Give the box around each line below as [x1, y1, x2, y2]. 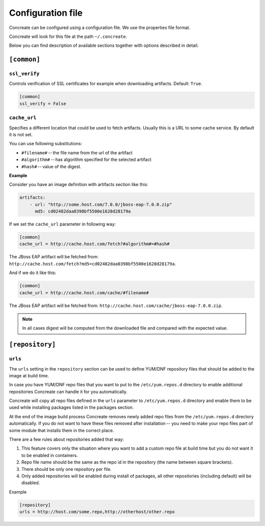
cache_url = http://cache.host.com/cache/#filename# [19, 290, 149, 295]
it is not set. [9, 131, 33, 137]
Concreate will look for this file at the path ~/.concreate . [9, 33, 127, 39]
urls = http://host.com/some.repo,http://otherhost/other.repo [19, 509, 175, 515]
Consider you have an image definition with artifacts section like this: [9, 182, 148, 187]
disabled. [21, 480, 40, 486]
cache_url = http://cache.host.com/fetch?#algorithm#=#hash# [19, 241, 170, 247]
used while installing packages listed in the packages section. [9, 404, 134, 410]
